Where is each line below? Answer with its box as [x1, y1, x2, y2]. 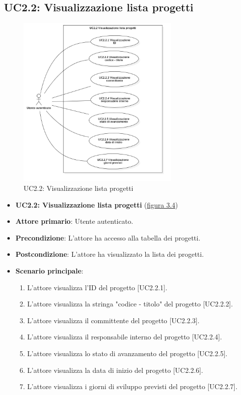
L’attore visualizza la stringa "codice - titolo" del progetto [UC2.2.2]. [27, 299, 233, 309]
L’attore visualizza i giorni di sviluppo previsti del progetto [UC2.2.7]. [27, 381, 238, 392]
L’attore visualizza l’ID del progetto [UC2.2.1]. [27, 282, 167, 292]
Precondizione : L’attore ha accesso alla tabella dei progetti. [15, 232, 201, 243]
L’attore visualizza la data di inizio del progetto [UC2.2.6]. [27, 365, 203, 375]
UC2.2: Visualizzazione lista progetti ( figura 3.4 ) [15, 199, 178, 210]
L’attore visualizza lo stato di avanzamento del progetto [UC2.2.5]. [27, 348, 228, 358]
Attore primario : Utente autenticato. [15, 216, 134, 226]
